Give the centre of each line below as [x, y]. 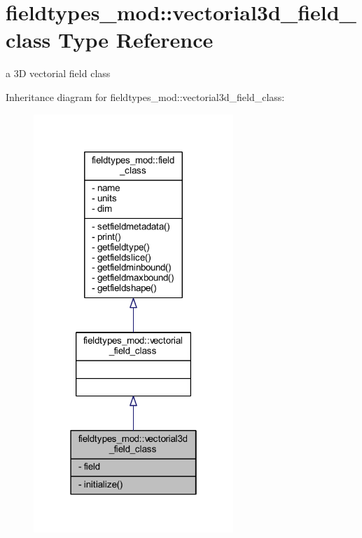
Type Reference [136, 40]
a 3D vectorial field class [58, 73]
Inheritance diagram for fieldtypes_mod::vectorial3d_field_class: [145, 96]
